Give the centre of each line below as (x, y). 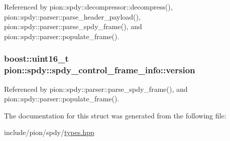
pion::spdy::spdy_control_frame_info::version (100, 70)
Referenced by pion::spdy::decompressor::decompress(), (88, 7)
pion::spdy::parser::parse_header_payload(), (72, 16)
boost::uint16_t (36, 58)
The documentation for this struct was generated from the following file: (115, 115)
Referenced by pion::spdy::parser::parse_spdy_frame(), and (96, 89)
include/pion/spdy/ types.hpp (49, 132)
